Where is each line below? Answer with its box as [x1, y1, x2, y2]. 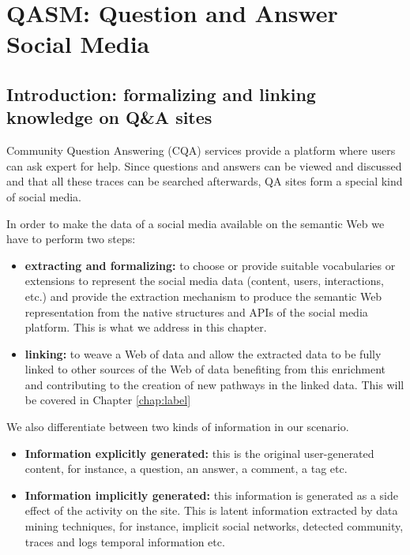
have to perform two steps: [6, 231, 136, 247]
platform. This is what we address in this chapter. [24, 319, 267, 336]
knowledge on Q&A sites [6, 105, 213, 129]
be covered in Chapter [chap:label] [24, 392, 191, 408]
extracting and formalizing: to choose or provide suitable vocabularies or [24, 257, 396, 273]
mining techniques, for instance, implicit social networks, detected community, [24, 518, 404, 534]
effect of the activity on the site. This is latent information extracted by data [24, 502, 398, 519]
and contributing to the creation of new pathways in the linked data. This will [24, 376, 404, 392]
